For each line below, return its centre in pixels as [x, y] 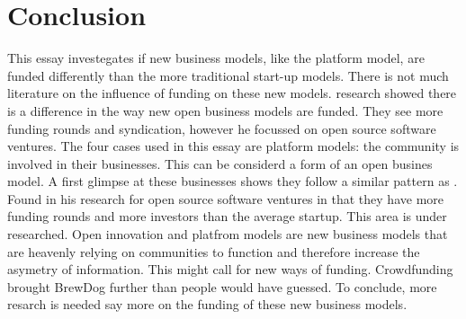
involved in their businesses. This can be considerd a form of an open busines [220, 163]
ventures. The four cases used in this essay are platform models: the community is [233, 146]
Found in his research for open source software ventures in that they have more [226, 198]
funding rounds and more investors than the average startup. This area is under [227, 216]
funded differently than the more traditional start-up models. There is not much [228, 75]
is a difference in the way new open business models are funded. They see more [225, 110]
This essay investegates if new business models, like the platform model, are [216, 58]
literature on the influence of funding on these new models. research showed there [232, 93]
